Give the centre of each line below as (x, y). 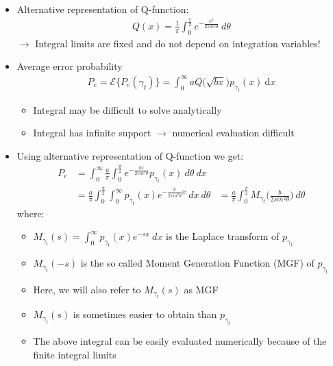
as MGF (201, 289)
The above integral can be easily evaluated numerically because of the (180, 341)
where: (30, 213)
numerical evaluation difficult (233, 133)
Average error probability (70, 66)
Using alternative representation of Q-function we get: (130, 155)
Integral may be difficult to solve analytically (127, 109)
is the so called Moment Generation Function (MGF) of (197, 263)
